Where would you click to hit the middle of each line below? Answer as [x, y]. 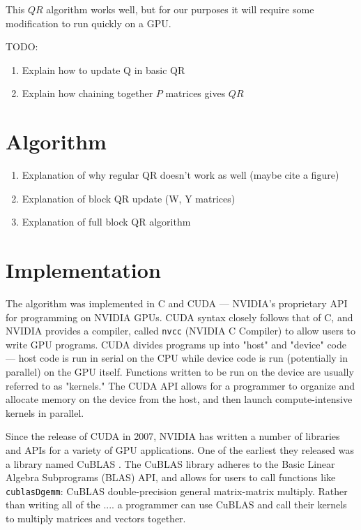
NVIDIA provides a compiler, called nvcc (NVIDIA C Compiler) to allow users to [180, 331]
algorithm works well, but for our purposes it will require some [180, 9]
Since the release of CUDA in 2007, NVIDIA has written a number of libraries [173, 436]
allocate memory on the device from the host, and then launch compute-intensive [179, 399]
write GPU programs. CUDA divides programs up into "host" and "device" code [176, 344]
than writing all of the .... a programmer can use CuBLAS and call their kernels [176, 505]
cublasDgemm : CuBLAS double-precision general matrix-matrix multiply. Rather [177, 491]
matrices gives [195, 93]
